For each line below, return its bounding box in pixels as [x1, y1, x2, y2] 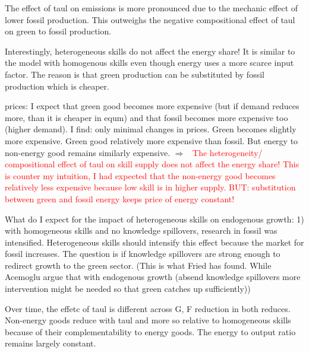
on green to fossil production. [5, 25, 112, 37]
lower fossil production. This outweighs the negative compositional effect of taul [5, 13, 295, 26]
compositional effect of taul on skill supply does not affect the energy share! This [5, 158, 299, 170]
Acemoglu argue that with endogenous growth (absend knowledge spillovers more [5, 271, 301, 283]
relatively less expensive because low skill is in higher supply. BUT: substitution [5, 181, 296, 193]
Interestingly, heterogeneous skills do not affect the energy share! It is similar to [5, 44, 295, 57]
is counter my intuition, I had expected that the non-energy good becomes [5, 169, 276, 182]
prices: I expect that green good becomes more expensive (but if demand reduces [5, 100, 299, 112]
